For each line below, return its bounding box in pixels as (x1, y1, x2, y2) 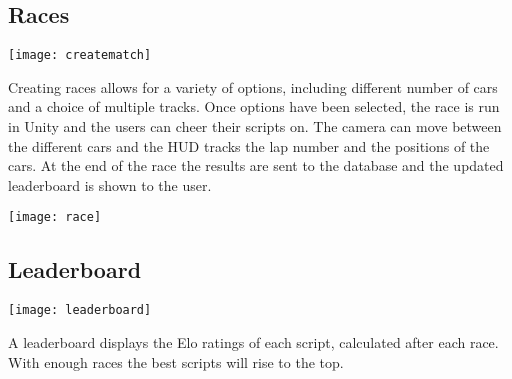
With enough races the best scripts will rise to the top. (8, 351, 344, 372)
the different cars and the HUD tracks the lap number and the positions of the (8, 135, 490, 156)
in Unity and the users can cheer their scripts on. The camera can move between (8, 116, 502, 137)
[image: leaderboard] (8, 303, 152, 318)
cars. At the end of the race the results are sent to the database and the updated (8, 155, 504, 176)
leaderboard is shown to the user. (8, 174, 212, 195)
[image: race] (8, 210, 102, 225)
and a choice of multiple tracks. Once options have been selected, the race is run (8, 96, 500, 117)
